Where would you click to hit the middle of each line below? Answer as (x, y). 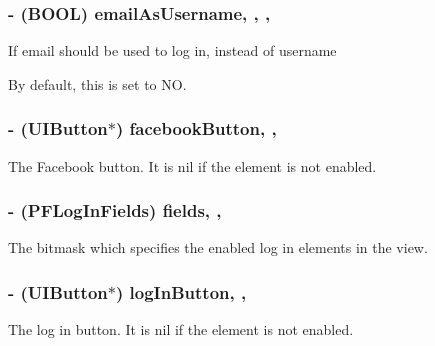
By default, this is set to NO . (97, 83)
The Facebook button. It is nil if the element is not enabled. (192, 165)
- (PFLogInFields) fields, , (115, 210)
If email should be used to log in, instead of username (172, 50)
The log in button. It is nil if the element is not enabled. (181, 329)
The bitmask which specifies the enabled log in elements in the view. (218, 247)
